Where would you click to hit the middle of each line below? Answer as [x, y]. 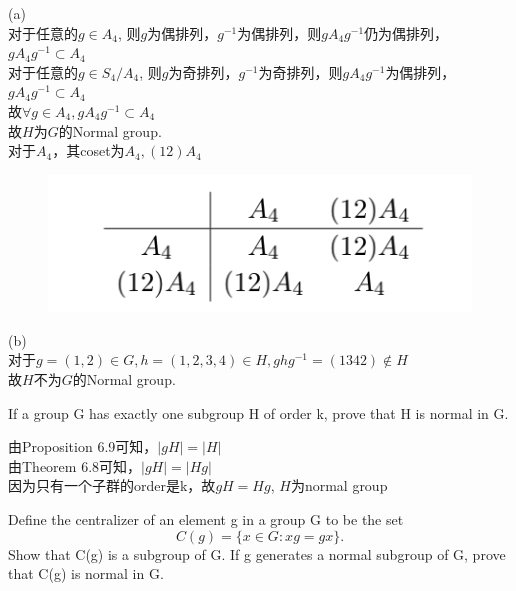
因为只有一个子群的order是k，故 [112, 485]
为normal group [339, 485]
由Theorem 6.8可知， [75, 465]
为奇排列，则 [300, 71]
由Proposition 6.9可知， [83, 446]
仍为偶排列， [406, 32]
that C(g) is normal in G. [86, 573]
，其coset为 [88, 150]
